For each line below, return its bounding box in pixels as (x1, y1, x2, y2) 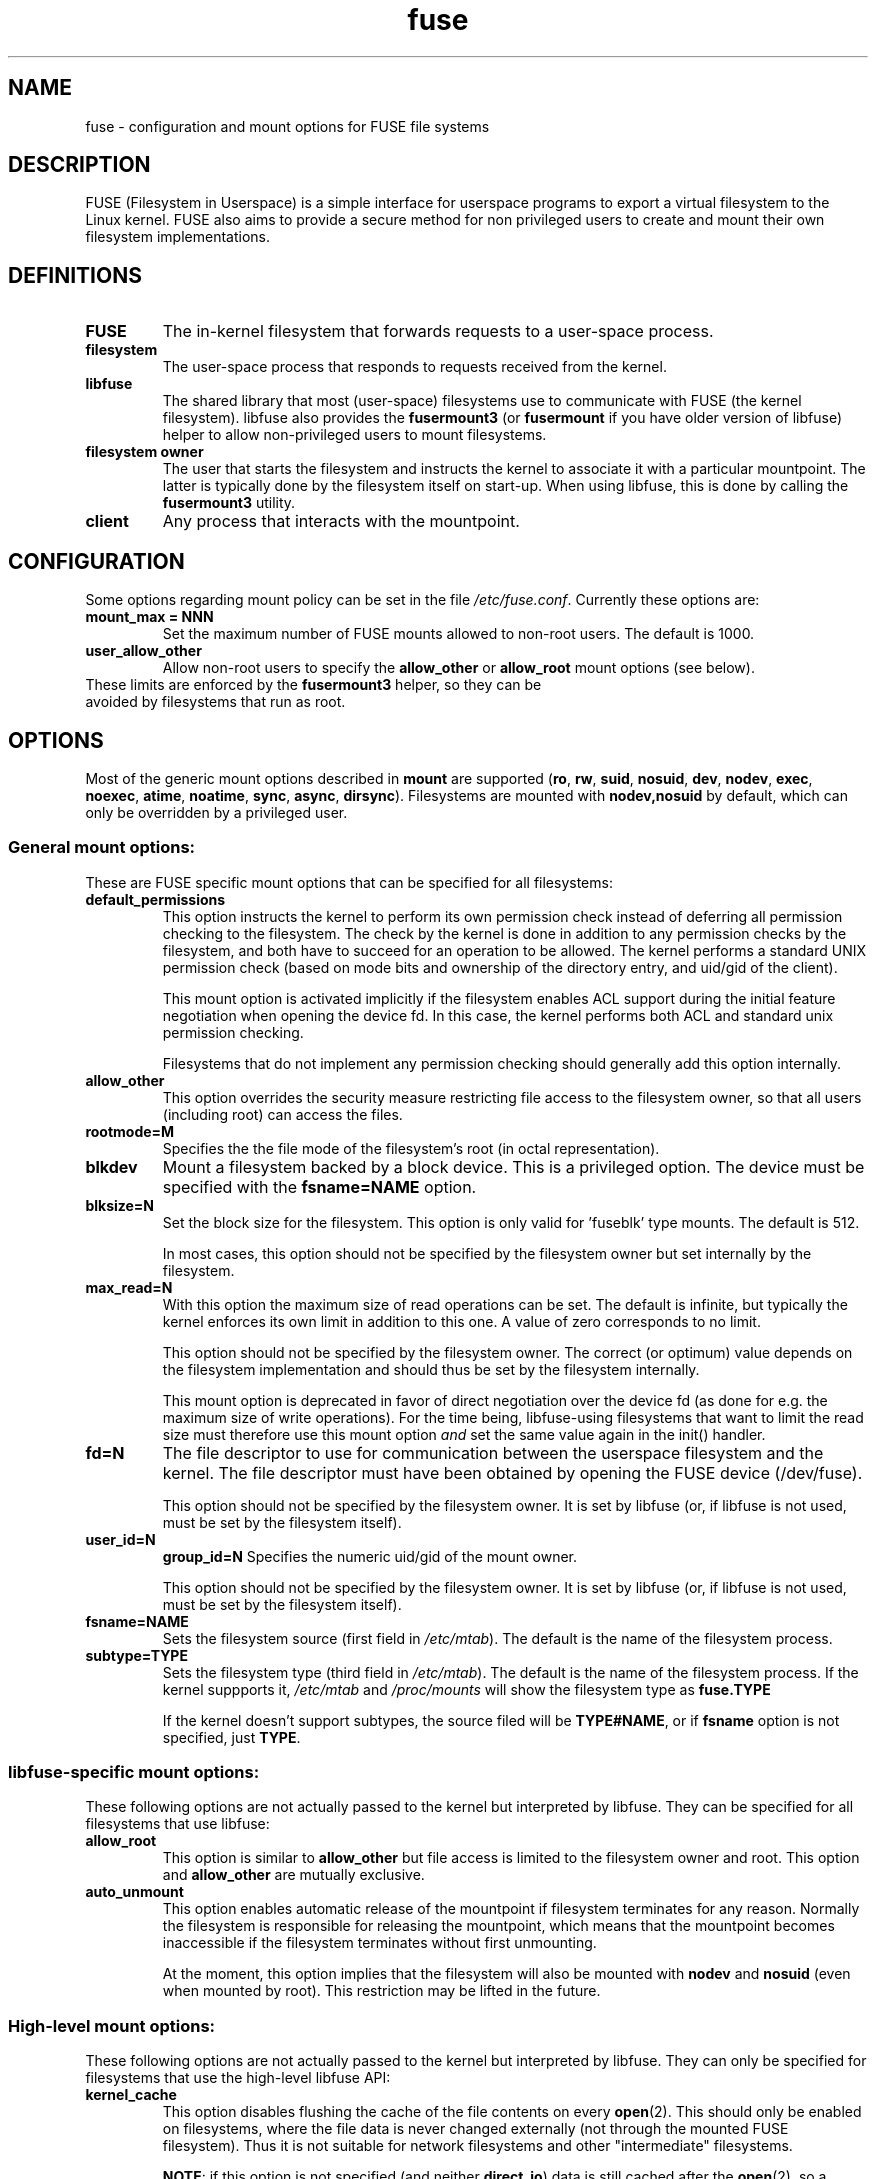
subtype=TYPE (85, 1646, 188, 1664)
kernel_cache (85, 2086, 177, 2104)
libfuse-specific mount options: (8, 1762, 260, 1783)
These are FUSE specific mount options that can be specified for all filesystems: (85, 873, 613, 891)
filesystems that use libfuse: (85, 1815, 270, 1833)
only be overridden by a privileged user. (85, 803, 348, 821)
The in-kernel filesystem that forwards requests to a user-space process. (162, 321, 714, 342)
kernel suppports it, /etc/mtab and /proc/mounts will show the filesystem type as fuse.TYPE (162, 1680, 771, 1698)
